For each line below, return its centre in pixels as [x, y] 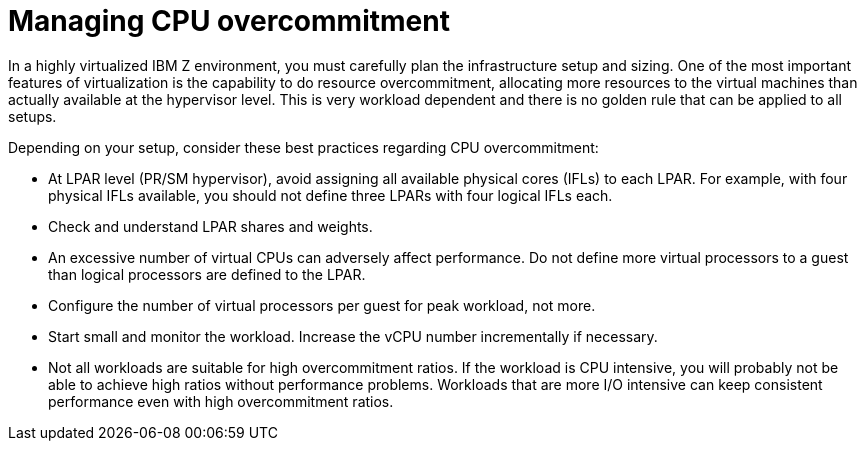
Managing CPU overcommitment [229, 21]
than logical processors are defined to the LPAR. [207, 274]
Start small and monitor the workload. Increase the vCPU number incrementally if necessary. [353, 336]
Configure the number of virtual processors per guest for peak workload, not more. [322, 305]
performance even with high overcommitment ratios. [221, 401]
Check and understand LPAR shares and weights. [210, 226]
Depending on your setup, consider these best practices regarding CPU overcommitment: [303, 147]
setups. [32, 116]
